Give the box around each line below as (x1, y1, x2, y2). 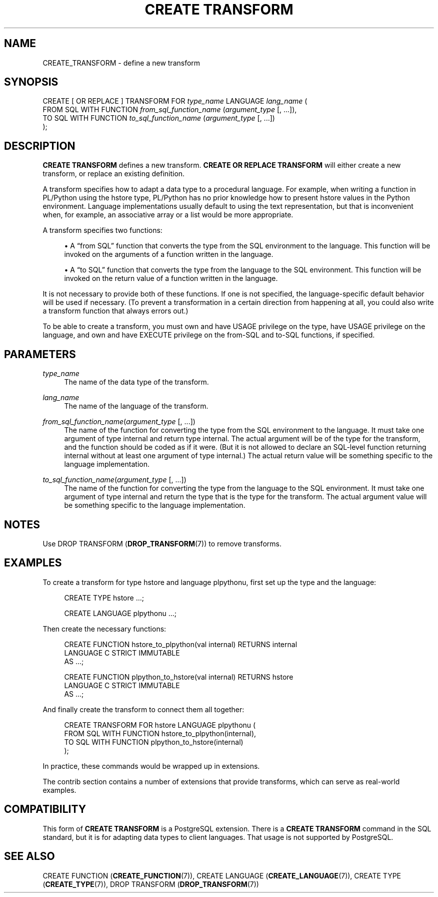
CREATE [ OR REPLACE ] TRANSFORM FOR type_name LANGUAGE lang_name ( (42, 97, 307, 106)
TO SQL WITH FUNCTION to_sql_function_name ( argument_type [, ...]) (42, 114, 275, 123)
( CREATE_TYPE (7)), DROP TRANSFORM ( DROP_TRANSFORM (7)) (42, 879, 259, 888)
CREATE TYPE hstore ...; (64, 593, 144, 602)
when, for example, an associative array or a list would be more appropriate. (42, 210, 293, 219)
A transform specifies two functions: (42, 226, 162, 235)
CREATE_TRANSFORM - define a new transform (42, 58, 200, 67)
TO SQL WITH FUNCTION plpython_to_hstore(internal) (64, 737, 243, 746)
